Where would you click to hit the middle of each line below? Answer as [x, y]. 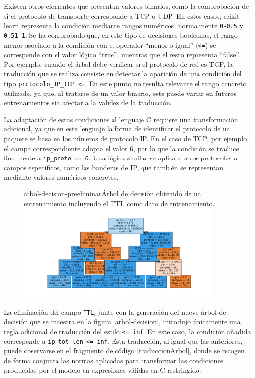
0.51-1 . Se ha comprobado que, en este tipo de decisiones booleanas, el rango [121, 35]
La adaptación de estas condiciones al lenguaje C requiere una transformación [121, 119]
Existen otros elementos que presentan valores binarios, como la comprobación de [127, 6]
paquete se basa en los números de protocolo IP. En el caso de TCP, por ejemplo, [127, 138]
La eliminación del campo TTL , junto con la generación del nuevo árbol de [115, 312]
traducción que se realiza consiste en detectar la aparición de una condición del [123, 74]
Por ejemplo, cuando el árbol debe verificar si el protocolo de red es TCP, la [118, 64]
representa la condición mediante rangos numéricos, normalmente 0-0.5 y [132, 25]
